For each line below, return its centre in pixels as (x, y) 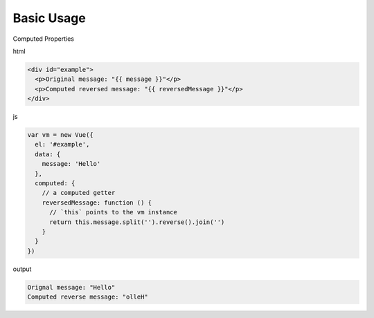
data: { (48, 154)
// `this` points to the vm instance (114, 212)
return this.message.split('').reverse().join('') (137, 222)
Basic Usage (49, 18)
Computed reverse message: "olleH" (88, 297)
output (22, 269)
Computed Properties (43, 39)
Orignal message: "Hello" (71, 287)
